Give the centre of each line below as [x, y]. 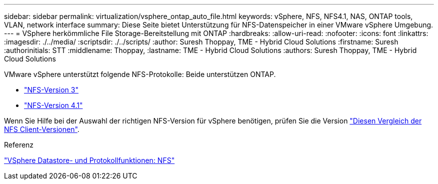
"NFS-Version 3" [51, 90]
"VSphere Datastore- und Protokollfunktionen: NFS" [89, 160]
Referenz [19, 145]
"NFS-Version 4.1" [53, 105]
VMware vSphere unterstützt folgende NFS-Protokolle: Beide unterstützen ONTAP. [140, 74]
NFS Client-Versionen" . [42, 129]
